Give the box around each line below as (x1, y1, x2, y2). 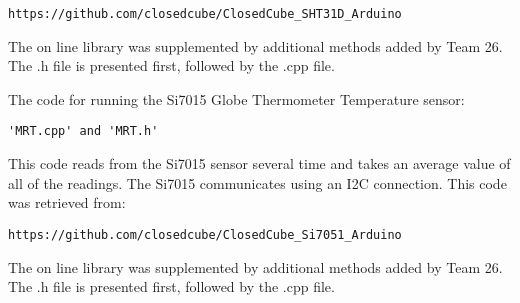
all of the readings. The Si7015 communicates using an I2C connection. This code (8, 172, 507, 193)
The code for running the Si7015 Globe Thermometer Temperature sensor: (8, 88, 465, 109)
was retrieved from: (8, 192, 126, 213)
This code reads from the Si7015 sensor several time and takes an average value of (8, 153, 511, 174)
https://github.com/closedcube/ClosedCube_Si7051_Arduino (8, 227, 402, 242)
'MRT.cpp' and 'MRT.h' (8, 124, 159, 139)
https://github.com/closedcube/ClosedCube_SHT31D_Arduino (8, 7, 402, 21)
